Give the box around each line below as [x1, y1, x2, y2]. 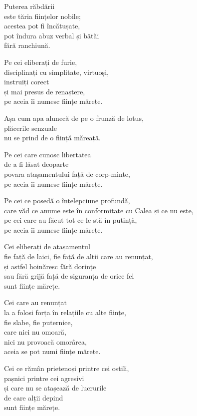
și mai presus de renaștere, [4, 86, 85, 96]
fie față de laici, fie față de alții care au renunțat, [4, 251, 153, 262]
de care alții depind [4, 392, 63, 403]
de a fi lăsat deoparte [4, 159, 69, 169]
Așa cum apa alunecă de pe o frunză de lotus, [4, 112, 144, 123]
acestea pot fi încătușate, [4, 20, 80, 31]
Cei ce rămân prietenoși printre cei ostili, [4, 363, 129, 373]
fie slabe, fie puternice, [4, 317, 73, 327]
